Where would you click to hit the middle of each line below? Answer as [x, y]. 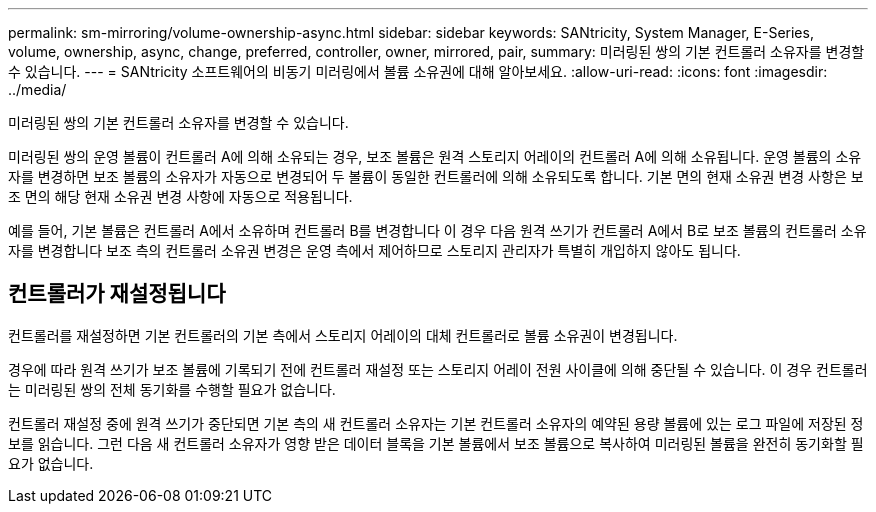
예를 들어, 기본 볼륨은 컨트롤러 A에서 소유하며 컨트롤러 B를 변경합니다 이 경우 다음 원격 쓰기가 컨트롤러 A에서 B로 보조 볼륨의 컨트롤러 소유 [437, 230]
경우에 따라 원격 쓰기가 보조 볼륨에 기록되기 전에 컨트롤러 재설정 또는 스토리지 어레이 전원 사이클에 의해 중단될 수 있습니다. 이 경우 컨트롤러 [438, 369]
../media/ [37, 89]
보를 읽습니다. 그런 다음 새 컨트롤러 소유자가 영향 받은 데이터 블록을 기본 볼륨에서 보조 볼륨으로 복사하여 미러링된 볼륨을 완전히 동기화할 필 [436, 443]
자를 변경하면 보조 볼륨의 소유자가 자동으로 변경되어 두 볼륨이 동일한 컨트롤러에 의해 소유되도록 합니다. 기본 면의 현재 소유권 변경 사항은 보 [436, 176]
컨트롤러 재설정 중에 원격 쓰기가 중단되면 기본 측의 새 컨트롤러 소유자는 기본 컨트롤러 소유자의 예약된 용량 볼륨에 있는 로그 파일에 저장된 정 [436, 423]
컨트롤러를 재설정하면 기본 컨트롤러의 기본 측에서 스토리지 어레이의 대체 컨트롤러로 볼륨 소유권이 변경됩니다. [343, 335]
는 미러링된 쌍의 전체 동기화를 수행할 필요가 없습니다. [172, 389]
